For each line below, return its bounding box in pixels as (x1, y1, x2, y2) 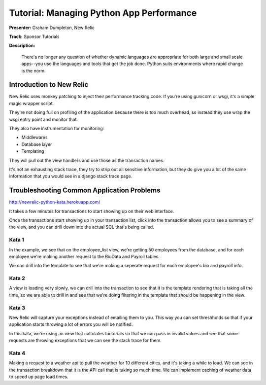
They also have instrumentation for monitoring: (9, 125, 104, 131)
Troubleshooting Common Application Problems (9, 186, 161, 195)
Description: (9, 42, 35, 49)
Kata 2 (9, 275, 26, 282)
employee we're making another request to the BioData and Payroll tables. (9, 253, 160, 259)
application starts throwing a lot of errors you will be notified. (9, 321, 133, 327)
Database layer (21, 141, 52, 147)
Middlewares (21, 135, 48, 140)
